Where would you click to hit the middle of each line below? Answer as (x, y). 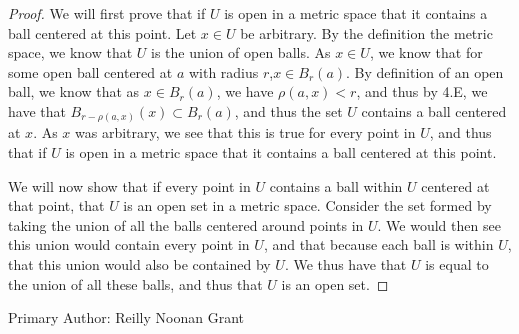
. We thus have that (345, 264)
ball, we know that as (74, 91)
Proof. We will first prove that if (107, 13)
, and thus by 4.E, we (422, 91)
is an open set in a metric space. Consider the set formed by (307, 205)
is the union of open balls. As (241, 52)
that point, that (56, 205)
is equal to (457, 264)
